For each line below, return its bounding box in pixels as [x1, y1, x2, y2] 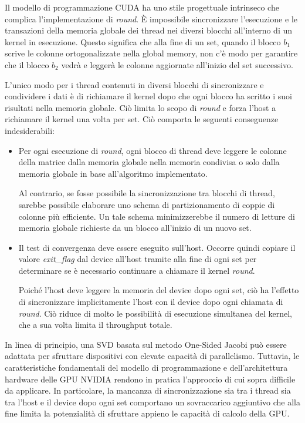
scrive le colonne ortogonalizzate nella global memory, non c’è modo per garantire [5, 47, 298, 59]
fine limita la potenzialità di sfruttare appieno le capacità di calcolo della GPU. [5, 407, 290, 419]
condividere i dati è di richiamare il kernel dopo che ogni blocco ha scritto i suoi [5, 90, 292, 102]
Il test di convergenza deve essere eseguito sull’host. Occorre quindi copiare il [18, 241, 296, 253]
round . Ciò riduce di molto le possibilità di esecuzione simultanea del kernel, [18, 307, 292, 319]
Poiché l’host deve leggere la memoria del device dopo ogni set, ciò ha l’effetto [18, 284, 299, 296]
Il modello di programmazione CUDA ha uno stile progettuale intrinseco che [5, 1, 279, 13]
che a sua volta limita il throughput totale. [18, 318, 172, 331]
